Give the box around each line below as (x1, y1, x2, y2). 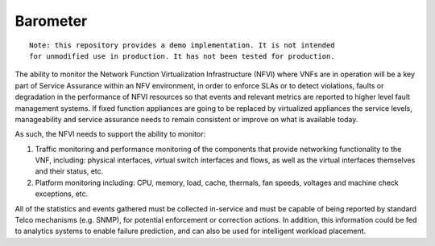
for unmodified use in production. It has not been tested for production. (29, 51, 335, 60)
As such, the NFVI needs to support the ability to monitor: (14, 129, 205, 139)
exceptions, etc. (35, 189, 89, 199)
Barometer (14, 12, 88, 30)
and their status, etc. (35, 166, 104, 176)
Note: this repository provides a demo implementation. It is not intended (29, 40, 335, 50)
